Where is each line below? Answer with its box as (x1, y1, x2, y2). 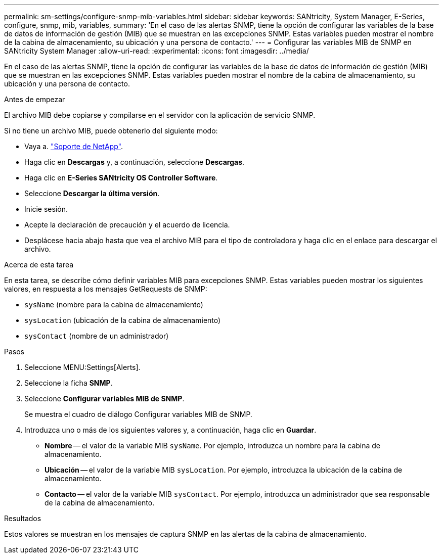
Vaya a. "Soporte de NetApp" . (24, 142, 123, 151)
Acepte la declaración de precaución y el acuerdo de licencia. (24, 220, 230, 229)
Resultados (4, 514, 41, 523)
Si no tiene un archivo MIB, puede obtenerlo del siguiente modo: (4, 126, 218, 135)
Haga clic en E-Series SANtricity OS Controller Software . (24, 173, 218, 182)
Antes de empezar (4, 95, 65, 104)
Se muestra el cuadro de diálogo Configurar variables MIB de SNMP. (24, 410, 252, 418)
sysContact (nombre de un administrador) (24, 332, 169, 340)
